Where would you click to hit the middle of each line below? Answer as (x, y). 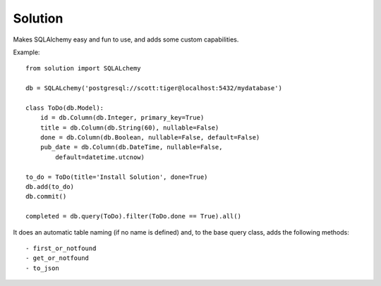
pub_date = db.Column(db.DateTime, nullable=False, (131, 147)
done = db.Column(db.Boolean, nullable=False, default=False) (150, 138)
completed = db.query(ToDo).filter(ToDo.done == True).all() (133, 216)
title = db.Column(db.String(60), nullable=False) (129, 128)
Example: (26, 52)
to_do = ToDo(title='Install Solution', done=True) (117, 177)
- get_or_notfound (58, 258)
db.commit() (46, 197)
